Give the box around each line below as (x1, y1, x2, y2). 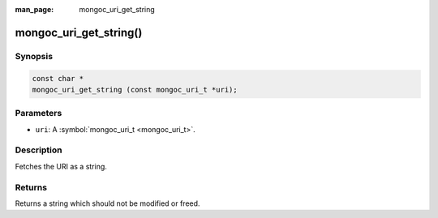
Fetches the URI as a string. (15, 161, 107, 171)
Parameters (15, 108, 62, 119)
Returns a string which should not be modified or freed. (15, 199, 200, 208)
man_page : (15, 5, 54, 14)
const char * (32, 74, 84, 83)
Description (15, 144, 62, 156)
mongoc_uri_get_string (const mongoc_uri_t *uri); (32, 85, 238, 94)
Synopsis (15, 50, 53, 62)
